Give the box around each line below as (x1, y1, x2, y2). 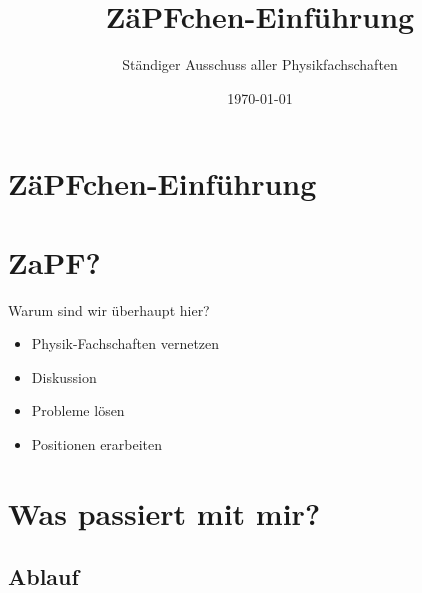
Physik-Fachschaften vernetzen (31, 333, 220, 354)
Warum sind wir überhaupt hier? (8, 299, 210, 320)
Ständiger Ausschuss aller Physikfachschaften (122, 54, 398, 75)
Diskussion (31, 366, 97, 387)
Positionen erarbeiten (31, 434, 163, 454)
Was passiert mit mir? (8, 492, 321, 533)
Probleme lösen (31, 400, 125, 421)
